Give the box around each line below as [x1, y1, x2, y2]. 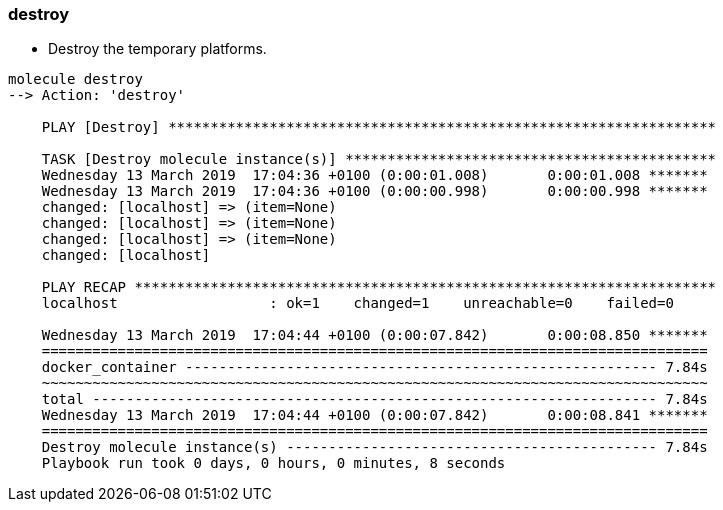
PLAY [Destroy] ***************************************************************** [41, 119, 717, 136]
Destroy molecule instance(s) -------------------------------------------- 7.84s [41, 439, 708, 456]
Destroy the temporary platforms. [48, 40, 267, 58]
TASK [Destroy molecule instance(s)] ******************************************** [41, 151, 717, 168]
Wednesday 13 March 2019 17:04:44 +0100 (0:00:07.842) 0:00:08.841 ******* [41, 407, 708, 424]
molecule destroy [8, 71, 143, 88]
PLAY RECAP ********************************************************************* [41, 279, 717, 296]
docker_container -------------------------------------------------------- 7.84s [41, 359, 708, 376]
